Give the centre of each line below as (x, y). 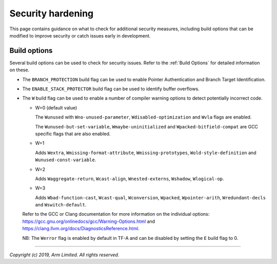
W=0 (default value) (56, 107)
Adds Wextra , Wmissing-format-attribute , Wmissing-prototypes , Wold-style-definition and (146, 153)
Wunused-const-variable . (66, 160)
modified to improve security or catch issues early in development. (80, 35)
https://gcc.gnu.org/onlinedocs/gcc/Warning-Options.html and (89, 221)
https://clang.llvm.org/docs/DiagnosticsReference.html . (81, 229)
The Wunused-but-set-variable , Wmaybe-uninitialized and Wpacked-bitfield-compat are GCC (147, 126)
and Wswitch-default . (61, 205)
